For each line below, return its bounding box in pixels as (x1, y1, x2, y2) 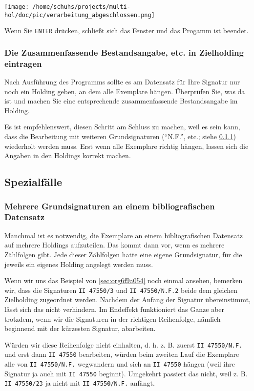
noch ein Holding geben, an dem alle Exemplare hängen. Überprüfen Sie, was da (4, 86, 245, 96)
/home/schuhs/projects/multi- (32, 3, 130, 10)
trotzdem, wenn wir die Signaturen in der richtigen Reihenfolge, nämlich (4, 313, 221, 324)
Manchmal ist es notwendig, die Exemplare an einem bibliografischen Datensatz (4, 230, 243, 240)
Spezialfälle (4, 174, 63, 189)
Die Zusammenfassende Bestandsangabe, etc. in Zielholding (4, 46, 244, 58)
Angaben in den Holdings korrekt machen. (4, 150, 131, 161)
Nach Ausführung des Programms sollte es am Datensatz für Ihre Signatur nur (4, 77, 240, 87)
